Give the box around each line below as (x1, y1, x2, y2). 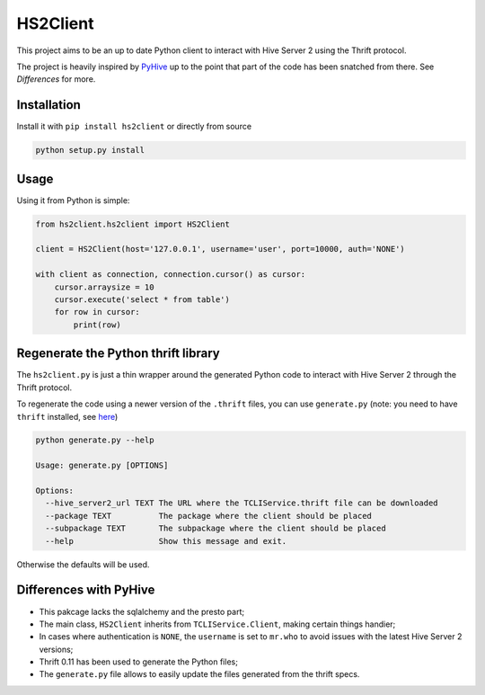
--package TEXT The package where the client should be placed (45, 511, 373, 521)
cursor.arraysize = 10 (54, 281, 154, 292)
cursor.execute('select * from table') (54, 295, 231, 305)
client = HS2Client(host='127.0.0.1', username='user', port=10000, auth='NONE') (35, 244, 406, 254)
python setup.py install (35, 145, 145, 156)
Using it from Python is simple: (16, 194, 130, 206)
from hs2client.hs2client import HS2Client (35, 218, 231, 229)
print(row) (73, 319, 121, 330)
